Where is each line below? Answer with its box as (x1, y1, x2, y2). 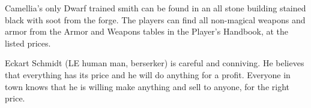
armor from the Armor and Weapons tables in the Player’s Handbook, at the (5, 25, 289, 38)
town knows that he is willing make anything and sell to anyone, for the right (5, 80, 289, 92)
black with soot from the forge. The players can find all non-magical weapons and (5, 13, 306, 26)
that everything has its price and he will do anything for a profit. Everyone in (5, 68, 291, 81)
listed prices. (5, 36, 51, 49)
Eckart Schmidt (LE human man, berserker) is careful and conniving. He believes (5, 57, 304, 69)
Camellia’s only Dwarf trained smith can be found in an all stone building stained (5, 2, 306, 14)
